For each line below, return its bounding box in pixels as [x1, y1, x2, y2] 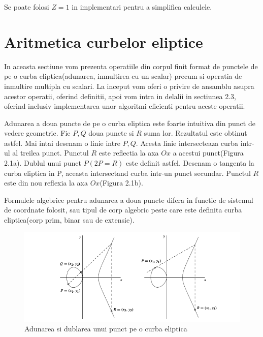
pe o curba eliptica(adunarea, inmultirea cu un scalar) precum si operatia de [4, 71, 242, 81]
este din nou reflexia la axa [4, 177, 88, 188]
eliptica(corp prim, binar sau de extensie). [4, 215, 135, 225]
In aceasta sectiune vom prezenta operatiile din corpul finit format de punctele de [4, 60, 258, 71]
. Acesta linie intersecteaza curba [136, 137, 239, 148]
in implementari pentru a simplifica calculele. [72, 2, 212, 12]
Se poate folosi [4, 2, 49, 12]
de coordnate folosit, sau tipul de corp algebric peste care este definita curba [4, 204, 242, 215]
